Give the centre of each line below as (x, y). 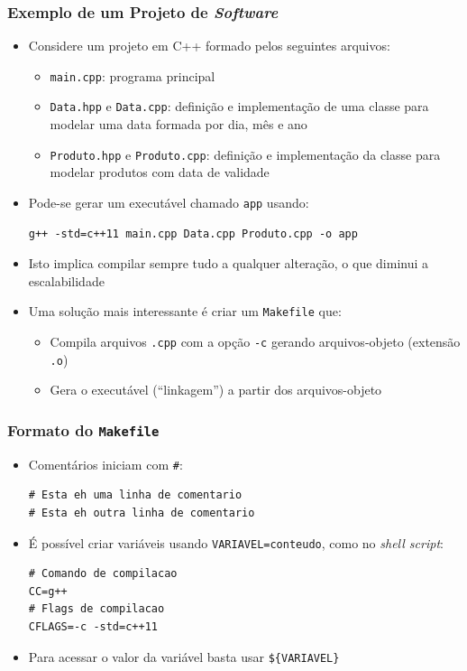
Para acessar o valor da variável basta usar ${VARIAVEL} (184, 656)
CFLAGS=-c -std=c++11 (93, 627)
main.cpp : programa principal (133, 75)
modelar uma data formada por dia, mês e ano (179, 124)
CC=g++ (48, 591)
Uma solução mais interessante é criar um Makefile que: (185, 311)
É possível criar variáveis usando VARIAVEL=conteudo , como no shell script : (236, 542)
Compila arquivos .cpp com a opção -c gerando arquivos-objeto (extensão (255, 342)
